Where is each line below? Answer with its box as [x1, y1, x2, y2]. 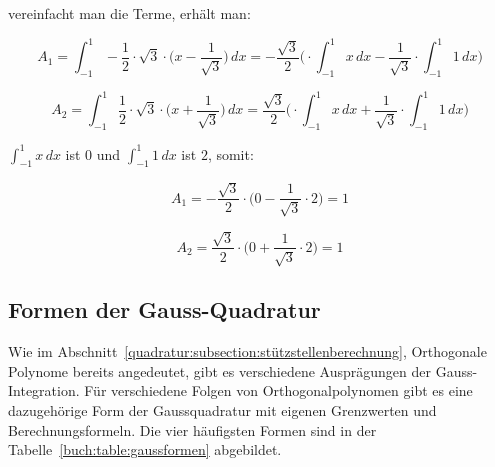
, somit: [207, 143, 254, 164]
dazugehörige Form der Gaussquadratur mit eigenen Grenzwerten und [8, 399, 437, 420]
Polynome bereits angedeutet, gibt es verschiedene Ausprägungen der [8, 360, 431, 381]
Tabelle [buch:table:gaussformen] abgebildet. [8, 439, 282, 460]
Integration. [8, 380, 80, 401]
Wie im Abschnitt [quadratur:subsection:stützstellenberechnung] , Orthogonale [8, 341, 487, 362]
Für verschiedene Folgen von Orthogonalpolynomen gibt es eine [84, 380, 473, 401]
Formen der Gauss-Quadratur [8, 294, 321, 325]
